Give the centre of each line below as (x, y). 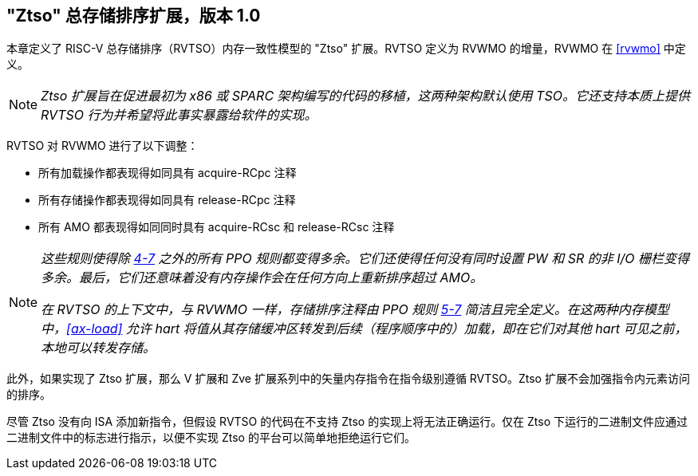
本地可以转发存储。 (99, 348)
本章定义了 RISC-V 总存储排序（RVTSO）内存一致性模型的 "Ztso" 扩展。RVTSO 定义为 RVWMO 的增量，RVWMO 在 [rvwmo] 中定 (346, 49)
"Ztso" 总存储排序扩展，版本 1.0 (134, 16)
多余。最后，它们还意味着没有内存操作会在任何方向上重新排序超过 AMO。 (262, 278)
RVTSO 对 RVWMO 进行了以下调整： (103, 146)
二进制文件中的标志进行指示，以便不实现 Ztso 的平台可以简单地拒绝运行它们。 (211, 438)
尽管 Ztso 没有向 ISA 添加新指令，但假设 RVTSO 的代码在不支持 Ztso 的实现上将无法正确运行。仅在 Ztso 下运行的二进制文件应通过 (347, 422)
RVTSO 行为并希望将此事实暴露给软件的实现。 (179, 115)
